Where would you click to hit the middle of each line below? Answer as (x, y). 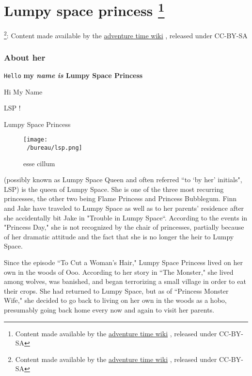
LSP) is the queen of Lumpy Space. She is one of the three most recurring (114, 189)
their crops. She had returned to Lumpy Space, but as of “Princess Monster (116, 290)
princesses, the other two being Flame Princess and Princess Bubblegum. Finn (120, 198)
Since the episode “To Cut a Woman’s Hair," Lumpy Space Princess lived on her (123, 262)
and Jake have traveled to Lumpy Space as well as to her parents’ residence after (124, 208)
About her (25, 57)
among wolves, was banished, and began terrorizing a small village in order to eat (125, 281)
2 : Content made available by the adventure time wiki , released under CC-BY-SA (126, 35)
